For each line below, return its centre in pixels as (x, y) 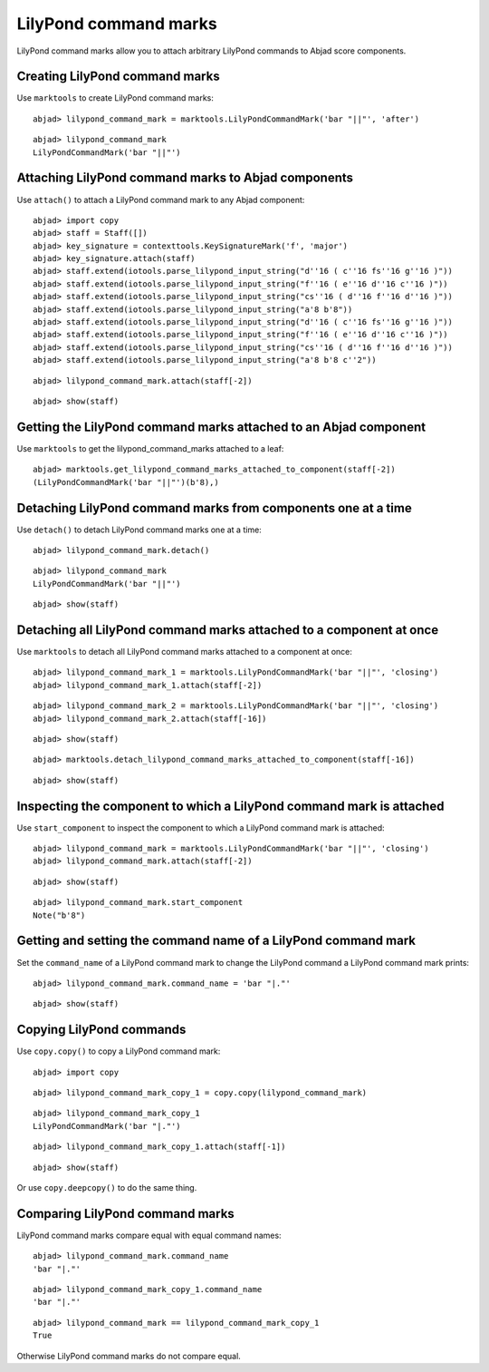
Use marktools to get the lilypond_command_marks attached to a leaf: (150, 448)
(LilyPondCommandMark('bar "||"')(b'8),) (126, 482)
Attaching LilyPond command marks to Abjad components (185, 178)
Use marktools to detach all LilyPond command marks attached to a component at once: (185, 652)
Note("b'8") (59, 915)
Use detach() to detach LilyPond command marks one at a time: (139, 530)
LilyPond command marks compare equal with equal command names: (149, 1235)
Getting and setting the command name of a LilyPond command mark (216, 941)
